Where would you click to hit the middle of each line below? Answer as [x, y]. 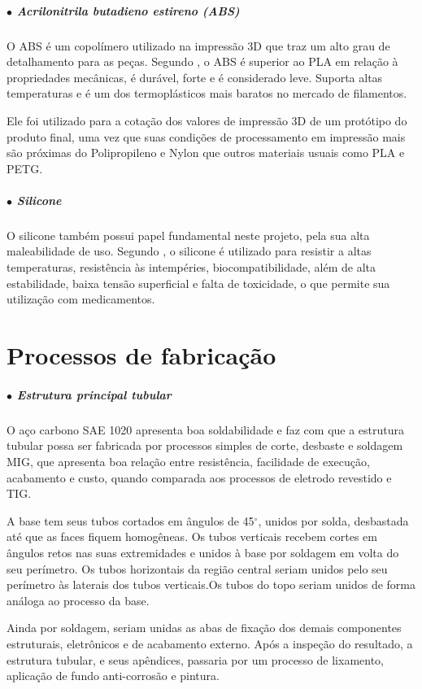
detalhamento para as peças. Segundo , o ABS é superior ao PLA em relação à [202, 61]
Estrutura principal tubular [94, 394]
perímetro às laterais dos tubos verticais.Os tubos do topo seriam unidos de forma [211, 584]
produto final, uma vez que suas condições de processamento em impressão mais [206, 136]
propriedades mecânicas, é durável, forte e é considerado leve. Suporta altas [195, 77]
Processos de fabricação [141, 355]
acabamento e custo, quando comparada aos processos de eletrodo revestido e [199, 477]
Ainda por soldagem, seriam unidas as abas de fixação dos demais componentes [204, 628]
